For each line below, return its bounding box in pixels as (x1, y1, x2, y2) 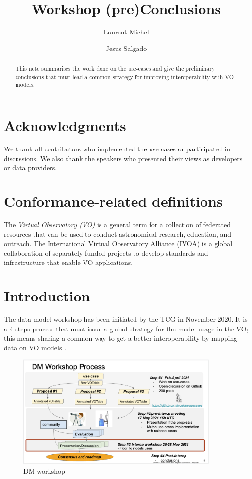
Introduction (4, 286, 90, 306)
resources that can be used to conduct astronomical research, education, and (4, 229, 232, 239)
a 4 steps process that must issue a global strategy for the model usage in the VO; (4, 323, 249, 333)
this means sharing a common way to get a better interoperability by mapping (4, 333, 237, 343)
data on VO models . (4, 342, 67, 352)
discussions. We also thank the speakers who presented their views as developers (4, 153, 243, 163)
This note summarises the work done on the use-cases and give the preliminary (15, 65, 215, 73)
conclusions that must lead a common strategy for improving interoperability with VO (15, 72, 234, 81)
